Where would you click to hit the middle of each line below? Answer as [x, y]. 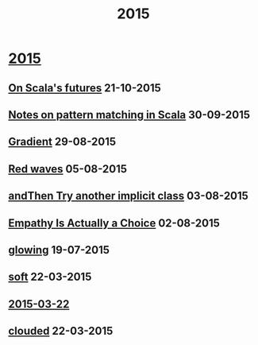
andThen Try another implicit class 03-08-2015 [128, 196]
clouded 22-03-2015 [61, 331]
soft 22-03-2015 [50, 277]
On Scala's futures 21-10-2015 [85, 88]
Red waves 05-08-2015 [68, 169]
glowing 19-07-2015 [59, 250]
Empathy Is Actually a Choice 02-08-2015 [114, 223]
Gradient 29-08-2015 [62, 142]
